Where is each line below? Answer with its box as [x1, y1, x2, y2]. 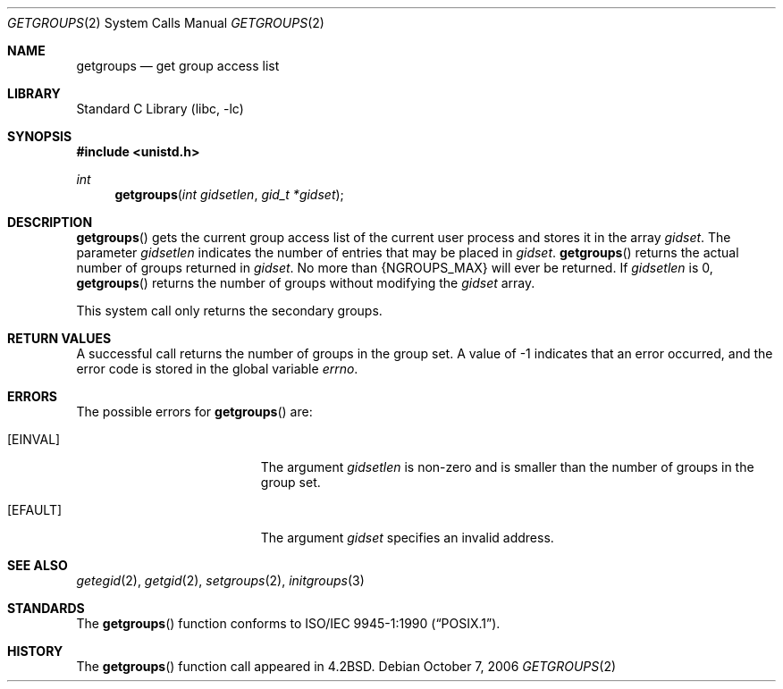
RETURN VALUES [7, 331, 112, 346]
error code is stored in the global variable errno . [76, 361, 358, 376]
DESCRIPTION [7, 214, 93, 230]
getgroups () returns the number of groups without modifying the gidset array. [76, 275, 535, 290]
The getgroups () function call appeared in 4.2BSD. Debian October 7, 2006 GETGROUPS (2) [76, 659, 617, 674]
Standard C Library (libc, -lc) [76, 101, 244, 116]
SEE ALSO [7, 558, 68, 573]
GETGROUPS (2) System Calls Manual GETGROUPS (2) [7, 15, 324, 30]
